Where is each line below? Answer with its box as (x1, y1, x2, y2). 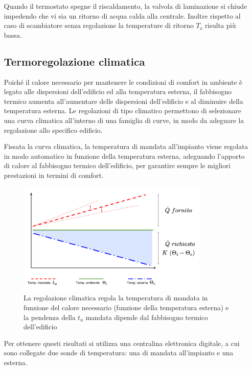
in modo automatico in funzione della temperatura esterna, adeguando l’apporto (4, 150, 245, 161)
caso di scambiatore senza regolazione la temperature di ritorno (4, 20, 194, 30)
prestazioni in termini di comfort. (4, 170, 104, 180)
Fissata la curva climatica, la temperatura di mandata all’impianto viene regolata (4, 141, 248, 151)
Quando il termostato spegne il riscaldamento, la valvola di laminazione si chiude (4, 1, 247, 11)
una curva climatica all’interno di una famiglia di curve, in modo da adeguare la (4, 115, 244, 125)
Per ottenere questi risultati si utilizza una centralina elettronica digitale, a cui (4, 338, 240, 348)
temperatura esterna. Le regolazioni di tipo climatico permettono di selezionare (4, 105, 241, 116)
